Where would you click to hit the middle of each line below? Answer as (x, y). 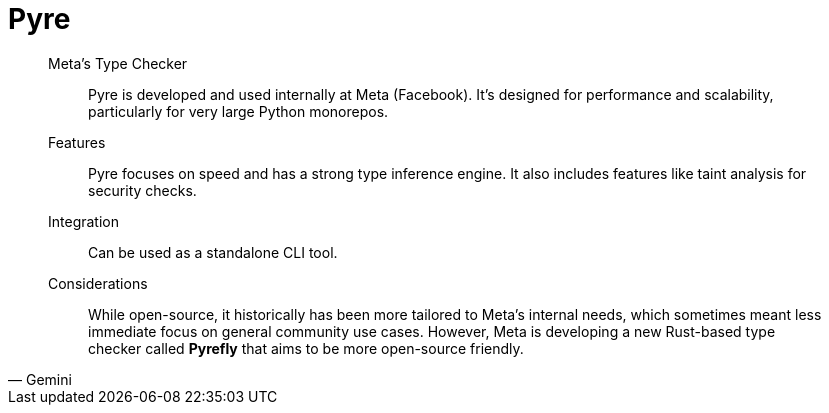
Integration (83, 221)
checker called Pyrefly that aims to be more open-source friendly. (306, 348)
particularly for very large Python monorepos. (238, 111)
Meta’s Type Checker (118, 63)
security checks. (142, 190)
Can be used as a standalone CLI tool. (213, 252)
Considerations (98, 283)
